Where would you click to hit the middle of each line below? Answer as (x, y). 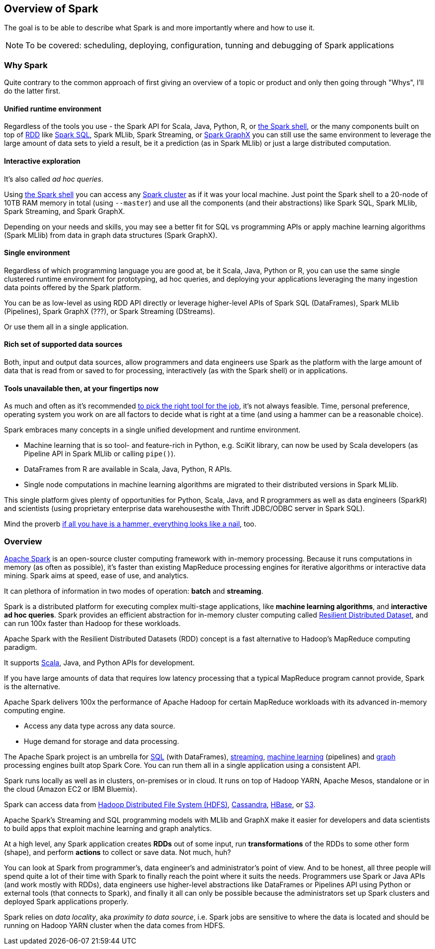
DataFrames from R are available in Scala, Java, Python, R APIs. (128, 469)
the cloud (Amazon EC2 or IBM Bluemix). (71, 789)
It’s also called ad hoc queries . (54, 179)
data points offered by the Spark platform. (73, 287)
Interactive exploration (42, 161)
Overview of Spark (51, 9)
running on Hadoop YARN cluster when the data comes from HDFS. (115, 926)
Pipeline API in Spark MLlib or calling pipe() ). (100, 454)
